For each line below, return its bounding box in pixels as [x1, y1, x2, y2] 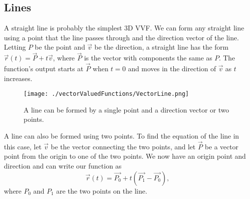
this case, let [4, 141, 42, 151]
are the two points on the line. [56, 185, 147, 196]
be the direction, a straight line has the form [94, 42, 229, 52]
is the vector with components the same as [84, 53, 213, 63]
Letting [4, 42, 26, 52]
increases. [4, 73, 32, 83]
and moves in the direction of [128, 63, 216, 74]
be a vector [205, 141, 239, 151]
